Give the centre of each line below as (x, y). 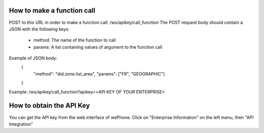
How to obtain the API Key (49, 105)
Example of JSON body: (33, 58)
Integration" (21, 124)
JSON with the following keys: (39, 29)
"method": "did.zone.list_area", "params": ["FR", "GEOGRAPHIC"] (99, 74)
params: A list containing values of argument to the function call (98, 47)
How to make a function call (52, 10)
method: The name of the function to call (75, 40)
